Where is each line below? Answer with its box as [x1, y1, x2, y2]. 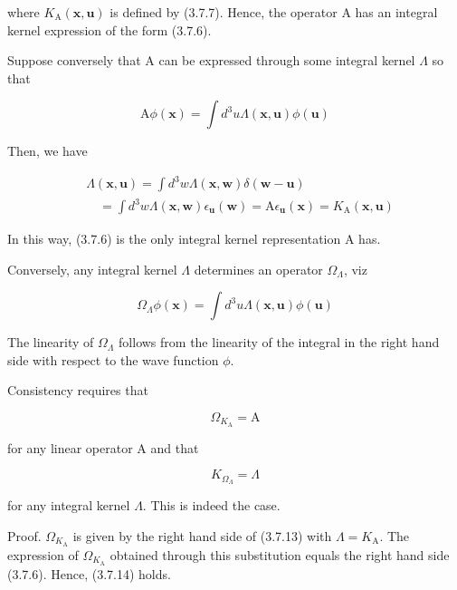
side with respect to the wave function [7, 350, 219, 369]
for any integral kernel [7, 496, 130, 515]
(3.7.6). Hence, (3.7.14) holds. [7, 564, 171, 583]
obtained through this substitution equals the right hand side [109, 545, 450, 564]
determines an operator [194, 259, 323, 278]
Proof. [7, 526, 42, 545]
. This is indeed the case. [142, 496, 281, 515]
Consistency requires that [7, 381, 148, 400]
